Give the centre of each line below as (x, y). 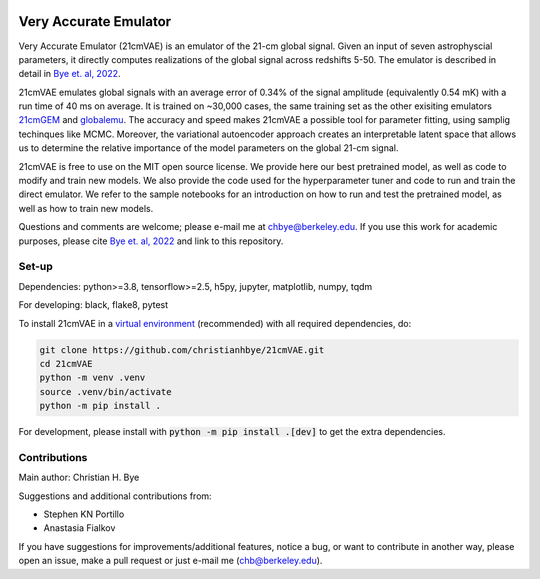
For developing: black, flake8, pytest (93, 305)
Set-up (36, 267)
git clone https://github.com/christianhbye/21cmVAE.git (182, 349)
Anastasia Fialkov (79, 528)
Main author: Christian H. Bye (79, 477)
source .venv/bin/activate (105, 391)
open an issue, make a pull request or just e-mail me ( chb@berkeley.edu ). (170, 561)
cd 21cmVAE (66, 363)
